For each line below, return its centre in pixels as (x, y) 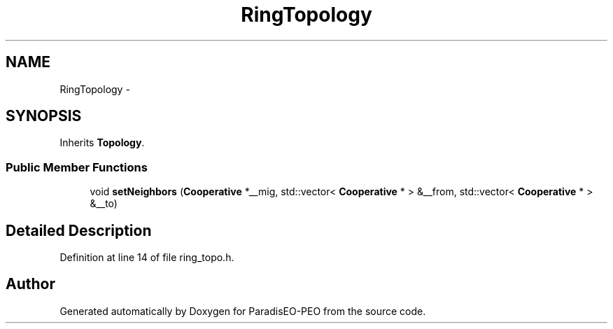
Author (30, 284)
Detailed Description (79, 230)
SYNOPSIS (44, 116)
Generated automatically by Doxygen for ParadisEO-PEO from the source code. (243, 311)
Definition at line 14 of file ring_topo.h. (147, 258)
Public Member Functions (77, 167)
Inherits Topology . (102, 143)
